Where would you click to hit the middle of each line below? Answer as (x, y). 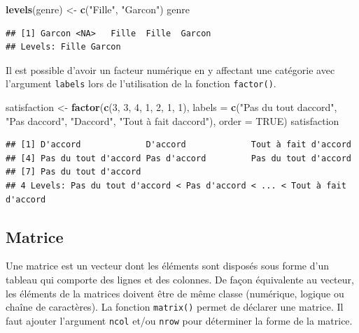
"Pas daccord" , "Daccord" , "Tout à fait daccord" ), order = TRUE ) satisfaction (173, 120)
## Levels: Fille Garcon (63, 47)
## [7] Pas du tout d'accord (73, 172)
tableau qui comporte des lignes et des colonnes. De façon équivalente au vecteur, (180, 279)
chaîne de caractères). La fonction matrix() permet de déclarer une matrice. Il (175, 307)
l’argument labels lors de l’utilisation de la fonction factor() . (141, 83)
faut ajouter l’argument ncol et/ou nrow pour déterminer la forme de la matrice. (179, 320)
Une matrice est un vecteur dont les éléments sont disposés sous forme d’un (167, 266)
